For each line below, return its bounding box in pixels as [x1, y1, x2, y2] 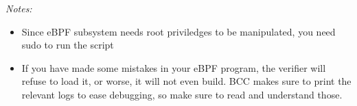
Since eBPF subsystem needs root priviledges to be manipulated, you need [21, 24, 336, 38]
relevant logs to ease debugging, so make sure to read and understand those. [21, 87, 343, 101]
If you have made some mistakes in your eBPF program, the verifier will [21, 60, 326, 75]
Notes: [5, 1, 32, 15]
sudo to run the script [21, 38, 114, 52]
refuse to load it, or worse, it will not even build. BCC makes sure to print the [21, 74, 352, 88]
